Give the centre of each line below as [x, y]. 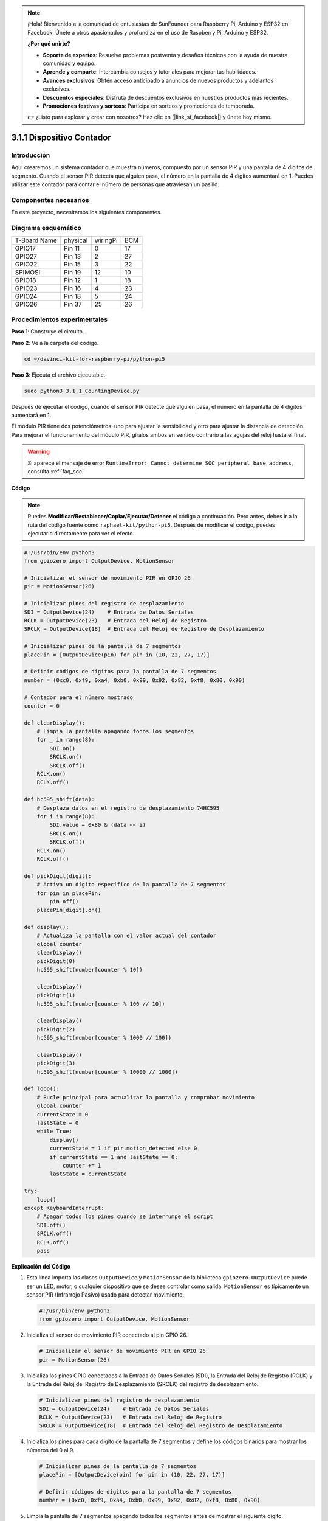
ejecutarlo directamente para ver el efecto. [81, 533]
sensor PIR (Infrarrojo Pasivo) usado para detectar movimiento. [105, 1295]
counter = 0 [42, 705]
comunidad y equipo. [69, 63]
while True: [55, 1131]
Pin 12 [73, 280]
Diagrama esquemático [46, 228]
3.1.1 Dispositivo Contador [61, 138]
